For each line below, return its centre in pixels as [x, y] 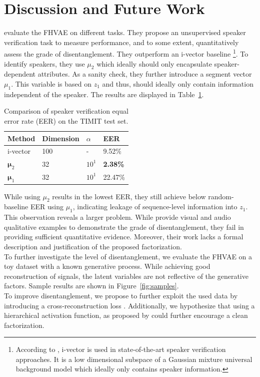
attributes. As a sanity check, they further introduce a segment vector [145, 74]
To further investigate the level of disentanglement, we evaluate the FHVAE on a [128, 256]
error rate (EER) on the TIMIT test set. [66, 120]
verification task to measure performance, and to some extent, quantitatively [121, 42]
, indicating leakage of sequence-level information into [155, 207]
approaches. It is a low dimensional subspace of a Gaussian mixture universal [134, 359]
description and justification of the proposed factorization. [93, 246]
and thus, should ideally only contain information [178, 83]
